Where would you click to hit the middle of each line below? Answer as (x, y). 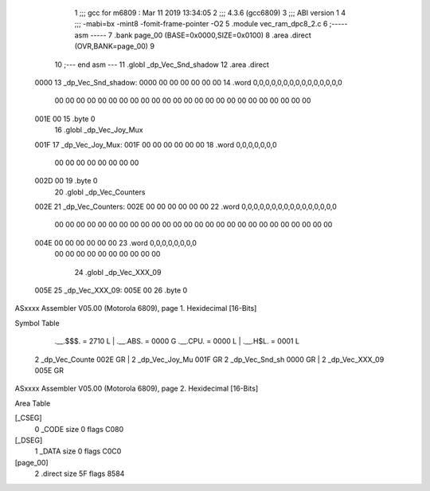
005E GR (49, 370)
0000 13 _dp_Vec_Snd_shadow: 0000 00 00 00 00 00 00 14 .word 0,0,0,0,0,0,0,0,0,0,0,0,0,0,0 (188, 82)
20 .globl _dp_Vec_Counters (100, 192)
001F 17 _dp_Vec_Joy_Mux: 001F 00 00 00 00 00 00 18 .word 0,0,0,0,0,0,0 (156, 144)
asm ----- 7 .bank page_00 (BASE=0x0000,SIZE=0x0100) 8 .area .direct (193, 35)
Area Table (33, 403)
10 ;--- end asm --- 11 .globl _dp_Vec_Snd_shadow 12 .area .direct (162, 65)
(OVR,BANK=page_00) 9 (115, 46)
